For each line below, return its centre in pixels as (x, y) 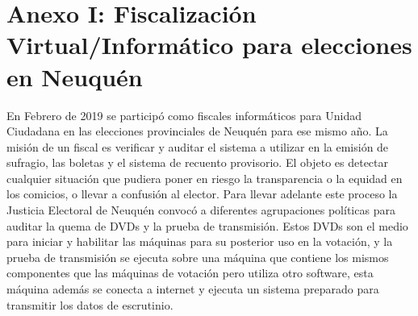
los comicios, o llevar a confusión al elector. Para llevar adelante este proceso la (202, 194)
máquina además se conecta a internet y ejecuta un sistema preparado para (193, 289)
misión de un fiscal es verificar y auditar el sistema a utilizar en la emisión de (198, 146)
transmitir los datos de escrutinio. (90, 304)
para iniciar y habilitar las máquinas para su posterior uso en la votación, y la (200, 241)
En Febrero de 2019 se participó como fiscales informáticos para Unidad (184, 115)
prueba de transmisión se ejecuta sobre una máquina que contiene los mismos (198, 257)
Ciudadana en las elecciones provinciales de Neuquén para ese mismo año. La (197, 131)
